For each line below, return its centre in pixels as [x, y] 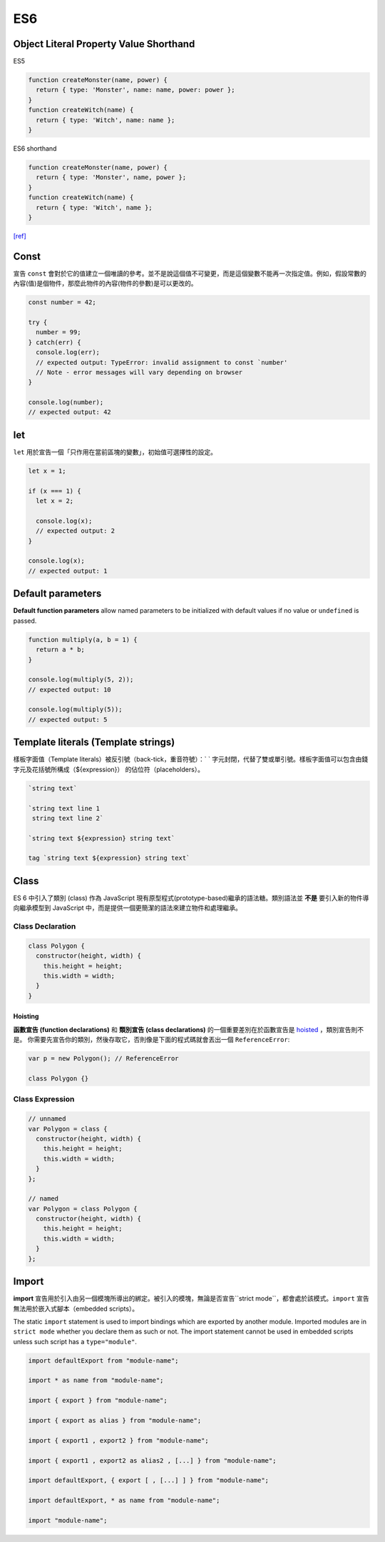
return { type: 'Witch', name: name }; [106, 120]
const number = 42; [62, 302]
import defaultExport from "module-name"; [103, 1360]
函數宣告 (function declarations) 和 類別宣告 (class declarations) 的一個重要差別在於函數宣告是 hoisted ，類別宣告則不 [189, 1029]
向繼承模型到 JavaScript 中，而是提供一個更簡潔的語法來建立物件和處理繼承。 [128, 908]
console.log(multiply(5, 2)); [81, 680]
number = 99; [58, 332]
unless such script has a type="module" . [75, 1341]
